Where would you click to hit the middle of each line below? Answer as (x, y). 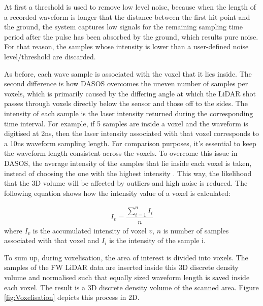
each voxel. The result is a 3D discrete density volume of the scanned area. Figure (131, 287)
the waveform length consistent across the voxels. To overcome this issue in (121, 153)
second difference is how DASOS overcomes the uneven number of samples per (126, 83)
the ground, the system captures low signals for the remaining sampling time (123, 27)
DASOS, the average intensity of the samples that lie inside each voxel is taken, (128, 163)
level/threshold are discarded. (50, 56)
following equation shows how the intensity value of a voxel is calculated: (117, 193)
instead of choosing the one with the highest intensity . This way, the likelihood (128, 173)
